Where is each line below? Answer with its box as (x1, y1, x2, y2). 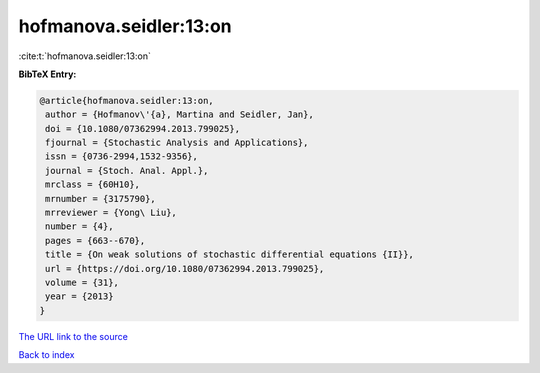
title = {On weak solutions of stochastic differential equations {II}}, (45, 249, 415, 260)
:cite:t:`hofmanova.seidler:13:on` (18, 50, 152, 62)
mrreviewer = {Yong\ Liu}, (45, 207, 177, 219)
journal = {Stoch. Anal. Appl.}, (45, 165, 209, 176)
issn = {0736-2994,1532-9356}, (45, 151, 199, 162)
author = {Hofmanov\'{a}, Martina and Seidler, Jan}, (45, 109, 314, 120)
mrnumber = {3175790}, (45, 193, 157, 204)
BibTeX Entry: (18, 68, 77, 80)
